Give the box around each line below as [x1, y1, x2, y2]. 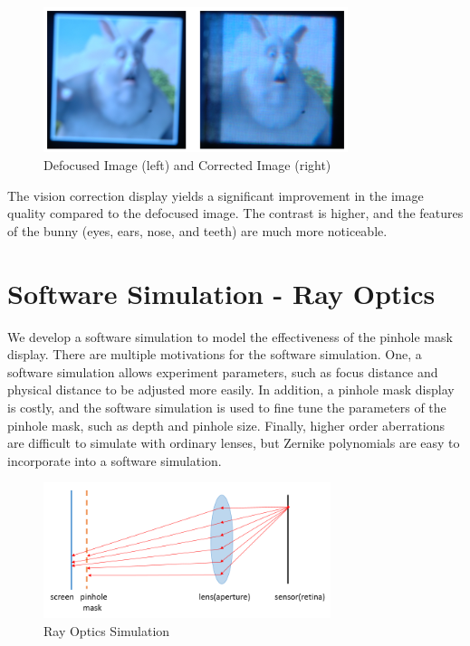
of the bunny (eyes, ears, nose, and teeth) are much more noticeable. [7, 221, 388, 240]
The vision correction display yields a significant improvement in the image [7, 185, 424, 204]
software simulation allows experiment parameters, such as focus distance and [7, 362, 438, 381]
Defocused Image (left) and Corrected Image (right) [43, 156, 331, 175]
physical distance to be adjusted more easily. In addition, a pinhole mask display [7, 380, 455, 399]
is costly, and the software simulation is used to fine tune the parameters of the [7, 397, 446, 416]
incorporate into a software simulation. [7, 451, 222, 470]
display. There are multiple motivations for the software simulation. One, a [7, 345, 422, 364]
